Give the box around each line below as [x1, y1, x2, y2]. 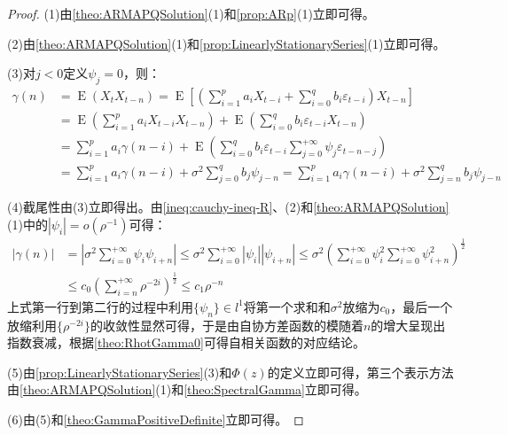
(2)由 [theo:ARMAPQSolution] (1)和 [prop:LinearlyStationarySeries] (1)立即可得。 [7, 34, 446, 52]
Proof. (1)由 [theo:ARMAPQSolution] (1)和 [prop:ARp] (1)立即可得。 [7, 4, 375, 22]
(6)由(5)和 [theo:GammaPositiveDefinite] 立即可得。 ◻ [7, 409, 304, 428]
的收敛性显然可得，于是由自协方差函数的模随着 [90, 315, 363, 334]
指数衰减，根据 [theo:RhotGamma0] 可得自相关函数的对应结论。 [7, 333, 365, 352]
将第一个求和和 [243, 297, 331, 315]
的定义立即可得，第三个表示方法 [267, 362, 454, 381]
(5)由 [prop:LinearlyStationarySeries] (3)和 [7, 362, 232, 381]
